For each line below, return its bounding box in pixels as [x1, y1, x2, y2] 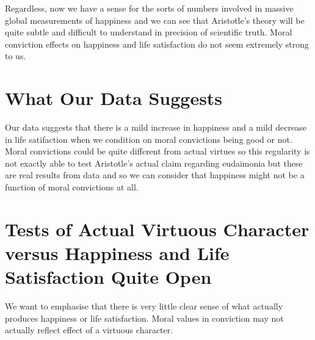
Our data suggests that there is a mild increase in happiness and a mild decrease [5, 121, 306, 134]
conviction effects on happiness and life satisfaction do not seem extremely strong [5, 37, 309, 50]
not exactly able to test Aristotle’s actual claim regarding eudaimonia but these [5, 156, 303, 169]
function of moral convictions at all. [5, 181, 139, 194]
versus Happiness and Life [5, 241, 230, 266]
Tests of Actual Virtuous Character [5, 216, 310, 241]
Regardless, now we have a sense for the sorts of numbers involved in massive [5, 2, 294, 14]
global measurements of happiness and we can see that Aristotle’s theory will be [5, 13, 305, 26]
